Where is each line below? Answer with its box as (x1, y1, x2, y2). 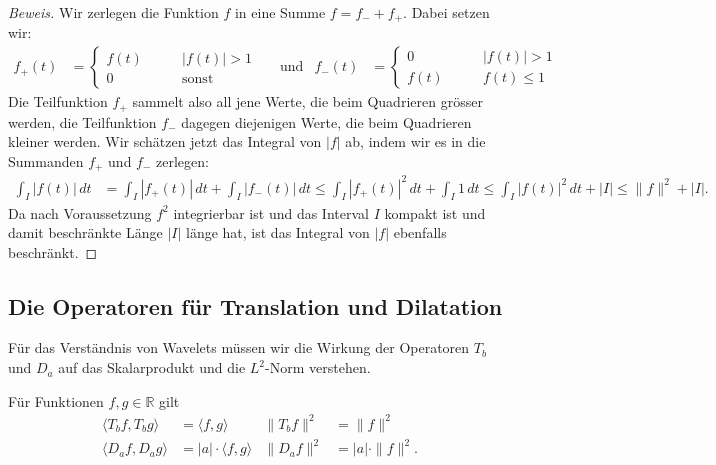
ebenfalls (393, 222, 447, 243)
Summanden (8, 150, 84, 171)
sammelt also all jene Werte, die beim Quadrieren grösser (132, 91, 483, 112)
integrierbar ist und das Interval (173, 202, 369, 223)
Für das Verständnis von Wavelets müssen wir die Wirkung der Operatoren (8, 337, 470, 358)
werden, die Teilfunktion (8, 111, 157, 132)
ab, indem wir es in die (345, 131, 486, 152)
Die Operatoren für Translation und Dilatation (8, 290, 503, 321)
